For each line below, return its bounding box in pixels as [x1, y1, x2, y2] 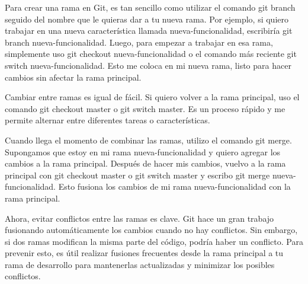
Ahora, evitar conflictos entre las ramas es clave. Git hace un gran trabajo [5, 212, 274, 224]
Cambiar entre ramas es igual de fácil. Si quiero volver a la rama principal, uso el [5, 91, 300, 103]
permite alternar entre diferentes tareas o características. [5, 114, 210, 126]
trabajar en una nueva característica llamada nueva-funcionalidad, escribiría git [5, 24, 293, 37]
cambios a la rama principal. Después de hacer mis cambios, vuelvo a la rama [5, 157, 286, 170]
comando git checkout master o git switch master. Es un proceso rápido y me [5, 102, 285, 114]
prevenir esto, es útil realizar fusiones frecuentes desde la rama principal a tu [5, 247, 284, 259]
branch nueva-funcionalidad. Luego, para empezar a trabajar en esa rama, [5, 36, 273, 48]
